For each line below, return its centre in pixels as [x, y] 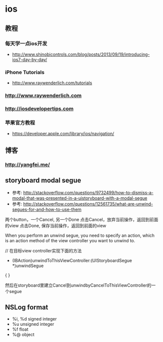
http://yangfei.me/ [27, 164]
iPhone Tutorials [25, 72]
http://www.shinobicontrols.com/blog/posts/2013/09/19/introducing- [81, 54]
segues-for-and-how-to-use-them [47, 209]
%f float [20, 329]
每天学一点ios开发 [26, 44]
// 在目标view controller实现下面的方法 [43, 251]
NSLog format [27, 307]
